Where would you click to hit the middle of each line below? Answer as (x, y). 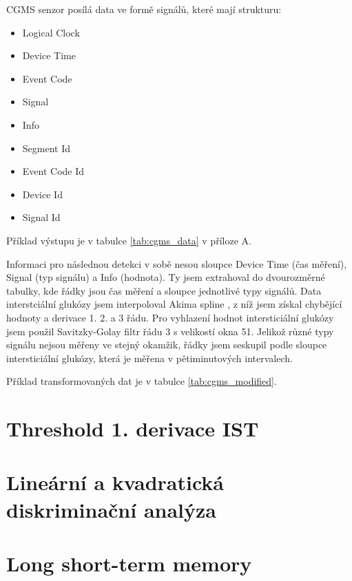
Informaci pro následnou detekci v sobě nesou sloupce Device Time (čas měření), (177, 263)
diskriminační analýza (111, 509)
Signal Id (41, 217)
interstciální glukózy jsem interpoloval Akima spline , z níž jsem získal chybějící (174, 304)
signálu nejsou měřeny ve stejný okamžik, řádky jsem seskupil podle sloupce (167, 345)
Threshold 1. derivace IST (133, 429)
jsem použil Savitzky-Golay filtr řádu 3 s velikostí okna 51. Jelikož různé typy (170, 331)
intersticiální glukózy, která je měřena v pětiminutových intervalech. (149, 358)
